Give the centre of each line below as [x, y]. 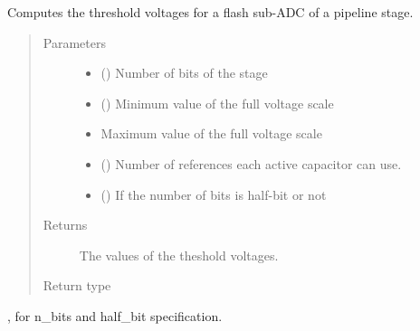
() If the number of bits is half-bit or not [214, 194]
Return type [77, 285]
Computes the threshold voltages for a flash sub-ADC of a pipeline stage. [210, 12]
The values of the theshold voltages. [179, 255]
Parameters [74, 42]
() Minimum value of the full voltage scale [217, 103]
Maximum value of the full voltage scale [211, 133]
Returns [65, 225]
